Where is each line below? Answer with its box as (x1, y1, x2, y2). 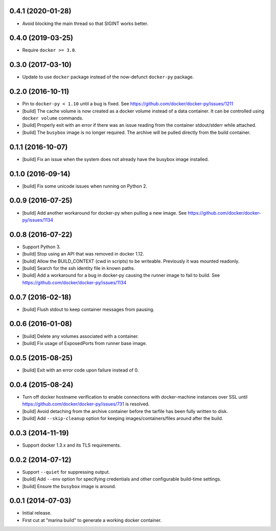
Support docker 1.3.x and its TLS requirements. (22, 442, 121, 448)
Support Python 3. (22, 243, 61, 250)
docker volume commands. (22, 115, 84, 121)
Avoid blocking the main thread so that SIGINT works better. (22, 20, 148, 27)
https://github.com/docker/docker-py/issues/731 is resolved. (22, 401, 150, 407)
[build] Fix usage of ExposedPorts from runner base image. (22, 340, 147, 346)
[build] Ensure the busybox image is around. (22, 483, 117, 489)
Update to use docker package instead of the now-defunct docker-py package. (22, 74, 194, 80)
